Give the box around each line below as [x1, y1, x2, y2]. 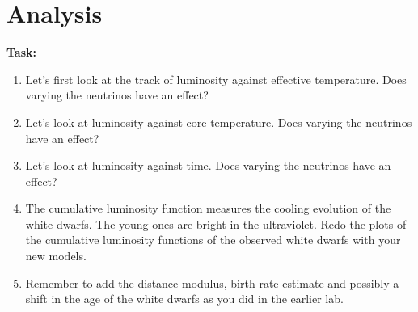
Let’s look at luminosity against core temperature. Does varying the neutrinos [25, 113, 412, 130]
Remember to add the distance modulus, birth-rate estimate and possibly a [25, 274, 399, 291]
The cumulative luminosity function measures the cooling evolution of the [25, 200, 391, 217]
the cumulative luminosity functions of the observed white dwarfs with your [25, 231, 401, 248]
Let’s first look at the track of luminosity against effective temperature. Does [25, 70, 407, 87]
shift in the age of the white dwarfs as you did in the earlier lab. [25, 290, 344, 307]
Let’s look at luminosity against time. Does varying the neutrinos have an [25, 157, 391, 174]
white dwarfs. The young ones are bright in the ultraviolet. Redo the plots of [25, 215, 407, 232]
